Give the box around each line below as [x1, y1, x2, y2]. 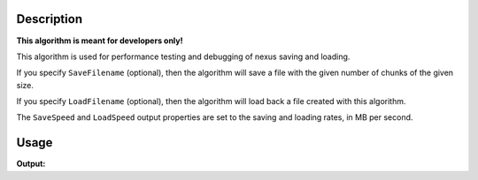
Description [16, 11, 83, 26]
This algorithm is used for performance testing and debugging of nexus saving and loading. [16, 51, 351, 62]
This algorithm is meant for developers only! [16, 35, 183, 46]
